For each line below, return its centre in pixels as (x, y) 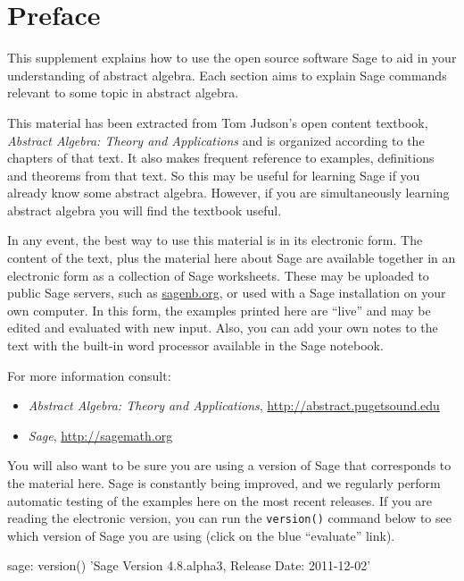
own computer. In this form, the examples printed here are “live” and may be (219, 310)
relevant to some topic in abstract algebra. (123, 93)
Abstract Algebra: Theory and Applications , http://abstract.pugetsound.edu (234, 405)
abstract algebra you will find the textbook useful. (145, 210)
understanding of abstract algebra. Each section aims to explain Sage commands (227, 75)
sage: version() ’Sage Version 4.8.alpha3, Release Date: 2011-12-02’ (189, 565)
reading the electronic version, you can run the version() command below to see (229, 518)
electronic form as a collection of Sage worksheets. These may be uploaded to (218, 275)
